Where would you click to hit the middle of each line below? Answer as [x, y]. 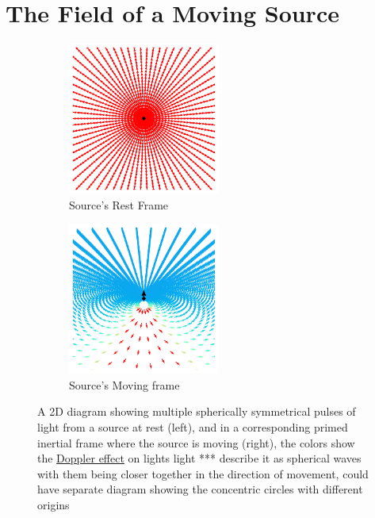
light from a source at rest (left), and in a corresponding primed [193, 427]
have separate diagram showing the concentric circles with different [200, 489]
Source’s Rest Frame [119, 204]
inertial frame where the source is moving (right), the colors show [196, 442]
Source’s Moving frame [124, 384]
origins [54, 505]
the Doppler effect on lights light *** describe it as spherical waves [199, 458]
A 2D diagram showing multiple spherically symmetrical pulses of [197, 411]
